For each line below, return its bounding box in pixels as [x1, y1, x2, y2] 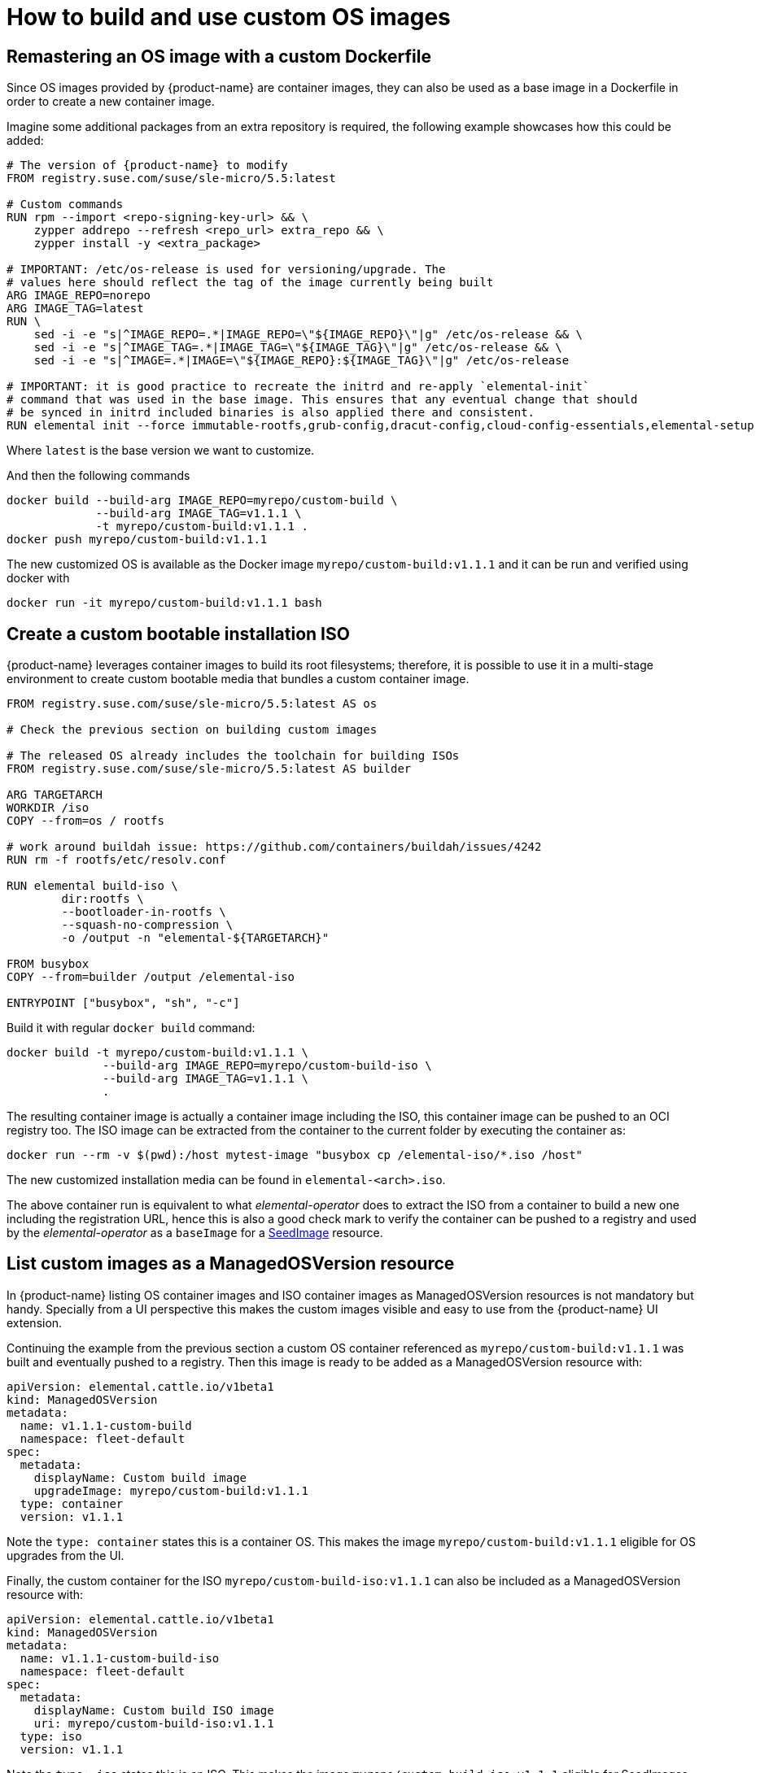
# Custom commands [7, 198, 124, 211]
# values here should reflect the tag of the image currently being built [7, 276, 494, 290]
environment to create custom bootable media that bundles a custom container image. [7, 672, 470, 686]
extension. [7, 1315, 63, 1330]
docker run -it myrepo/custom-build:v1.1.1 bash [7, 596, 322, 610]
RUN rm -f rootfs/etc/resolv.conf [7, 853, 226, 867]
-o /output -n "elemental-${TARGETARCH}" [61, 931, 330, 945]
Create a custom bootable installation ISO [7, 623, 350, 644]
